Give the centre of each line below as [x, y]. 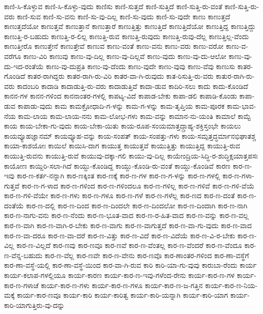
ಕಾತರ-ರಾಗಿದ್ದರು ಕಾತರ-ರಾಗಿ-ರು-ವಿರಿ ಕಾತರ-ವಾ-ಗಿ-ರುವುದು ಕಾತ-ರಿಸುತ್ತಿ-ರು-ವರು [121, 76]
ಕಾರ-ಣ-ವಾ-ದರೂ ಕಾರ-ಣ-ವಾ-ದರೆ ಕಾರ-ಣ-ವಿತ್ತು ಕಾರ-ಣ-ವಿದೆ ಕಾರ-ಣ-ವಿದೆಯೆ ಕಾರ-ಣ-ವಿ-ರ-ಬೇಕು [120, 235]
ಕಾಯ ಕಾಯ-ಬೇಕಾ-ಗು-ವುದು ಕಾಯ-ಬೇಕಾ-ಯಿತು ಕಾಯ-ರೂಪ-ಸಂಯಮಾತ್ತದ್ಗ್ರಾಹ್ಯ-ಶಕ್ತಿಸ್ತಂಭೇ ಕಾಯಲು [123, 126]
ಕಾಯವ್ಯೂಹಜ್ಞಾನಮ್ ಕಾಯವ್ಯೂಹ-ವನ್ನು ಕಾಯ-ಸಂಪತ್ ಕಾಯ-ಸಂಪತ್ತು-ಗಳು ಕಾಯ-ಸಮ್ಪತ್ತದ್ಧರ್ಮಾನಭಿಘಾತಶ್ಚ [130, 135]
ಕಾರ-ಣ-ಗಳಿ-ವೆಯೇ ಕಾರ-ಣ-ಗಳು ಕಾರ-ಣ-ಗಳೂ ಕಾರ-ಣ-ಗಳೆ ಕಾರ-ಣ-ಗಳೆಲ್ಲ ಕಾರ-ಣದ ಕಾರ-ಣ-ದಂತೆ [120, 195]
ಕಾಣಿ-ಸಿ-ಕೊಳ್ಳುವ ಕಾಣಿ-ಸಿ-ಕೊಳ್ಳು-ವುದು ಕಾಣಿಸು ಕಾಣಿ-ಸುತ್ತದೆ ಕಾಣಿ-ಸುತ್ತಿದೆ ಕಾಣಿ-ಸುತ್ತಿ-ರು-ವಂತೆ [113, 6]
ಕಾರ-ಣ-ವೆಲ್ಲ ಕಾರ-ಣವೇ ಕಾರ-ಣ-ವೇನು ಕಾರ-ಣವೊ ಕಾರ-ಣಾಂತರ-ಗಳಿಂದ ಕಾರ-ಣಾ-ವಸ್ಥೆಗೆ [147, 255]
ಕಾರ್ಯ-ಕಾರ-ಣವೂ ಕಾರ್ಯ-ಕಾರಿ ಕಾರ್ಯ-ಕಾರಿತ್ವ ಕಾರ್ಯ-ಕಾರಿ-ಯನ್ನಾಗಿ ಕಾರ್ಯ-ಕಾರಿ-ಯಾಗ [122, 295]
